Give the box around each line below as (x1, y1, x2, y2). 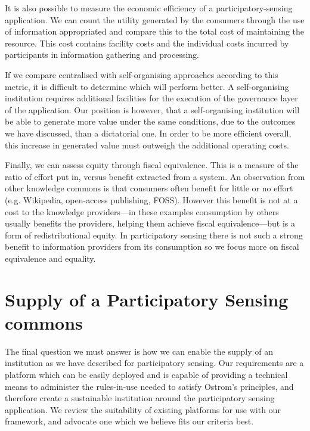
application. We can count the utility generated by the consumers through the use (5, 13, 305, 26)
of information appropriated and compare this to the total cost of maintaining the (5, 25, 305, 38)
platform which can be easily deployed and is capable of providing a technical (5, 368, 288, 380)
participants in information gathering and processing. (5, 48, 199, 61)
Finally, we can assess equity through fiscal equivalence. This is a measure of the (5, 159, 299, 171)
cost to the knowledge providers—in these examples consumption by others (5, 205, 279, 218)
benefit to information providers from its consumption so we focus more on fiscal (5, 240, 299, 253)
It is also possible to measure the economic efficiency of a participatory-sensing (5, 2, 293, 14)
